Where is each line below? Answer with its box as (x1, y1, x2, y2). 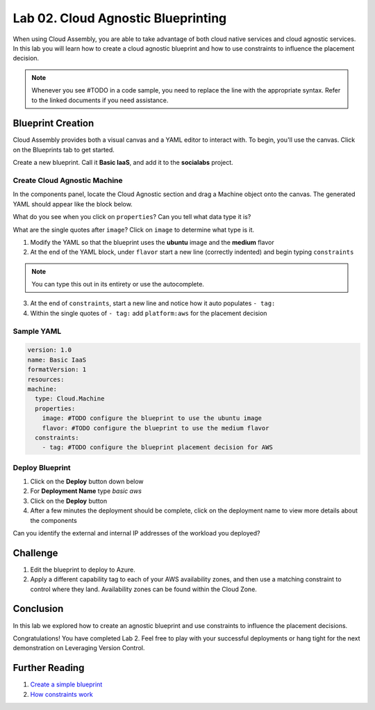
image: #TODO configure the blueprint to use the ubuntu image (42, 414, 262, 422)
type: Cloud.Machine (35, 395, 105, 403)
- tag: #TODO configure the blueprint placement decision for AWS (42, 444, 274, 451)
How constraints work (30, 690, 93, 698)
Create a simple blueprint (30, 680, 103, 688)
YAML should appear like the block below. (12, 200, 133, 208)
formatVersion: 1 (27, 366, 87, 373)
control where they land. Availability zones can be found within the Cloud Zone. (30, 585, 257, 593)
